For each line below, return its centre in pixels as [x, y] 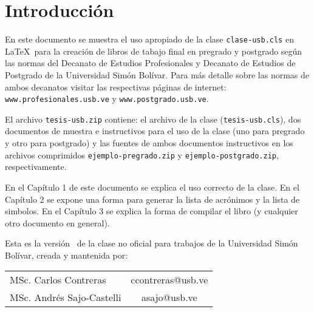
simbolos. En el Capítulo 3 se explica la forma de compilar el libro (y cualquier [152, 211]
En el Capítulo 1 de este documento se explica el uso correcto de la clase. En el [152, 187]
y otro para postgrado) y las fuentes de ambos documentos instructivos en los [149, 143]
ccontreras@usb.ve [169, 280]
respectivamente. [36, 167]
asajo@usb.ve [169, 297]
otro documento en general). [57, 222]
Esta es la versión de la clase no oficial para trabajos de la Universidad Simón [152, 243]
